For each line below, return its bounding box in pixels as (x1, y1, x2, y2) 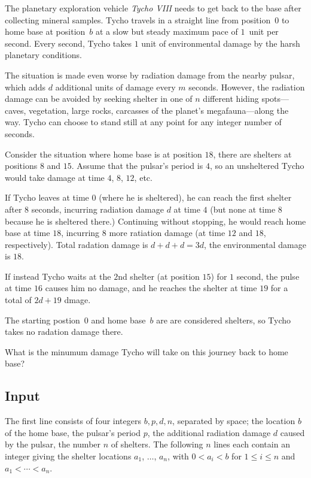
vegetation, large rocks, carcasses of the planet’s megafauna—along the (29, 104, 289, 116)
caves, (5, 104, 26, 116)
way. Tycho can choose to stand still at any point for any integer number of (5, 116, 282, 128)
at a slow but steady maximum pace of (96, 25, 238, 38)
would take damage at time (5, 171, 105, 183)
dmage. (64, 294, 91, 306)
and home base (91, 313, 146, 326)
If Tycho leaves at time (5, 191, 89, 204)
